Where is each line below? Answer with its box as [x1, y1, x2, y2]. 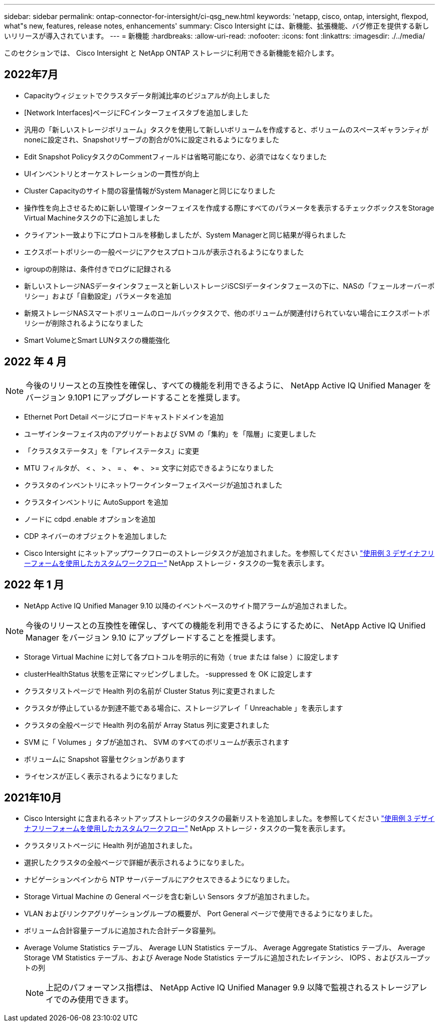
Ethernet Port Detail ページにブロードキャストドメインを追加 [24, 412, 224, 421]
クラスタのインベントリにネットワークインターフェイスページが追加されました [24, 480, 283, 489]
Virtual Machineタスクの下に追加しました [24, 213, 160, 222]
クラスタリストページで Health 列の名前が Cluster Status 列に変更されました [24, 686, 276, 695]
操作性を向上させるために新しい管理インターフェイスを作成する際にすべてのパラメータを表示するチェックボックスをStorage [24, 203, 434, 212]
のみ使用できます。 [62, 994, 133, 1005]
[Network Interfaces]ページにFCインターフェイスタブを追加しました [24, 108, 249, 117]
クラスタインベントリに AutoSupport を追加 [24, 497, 168, 506]
